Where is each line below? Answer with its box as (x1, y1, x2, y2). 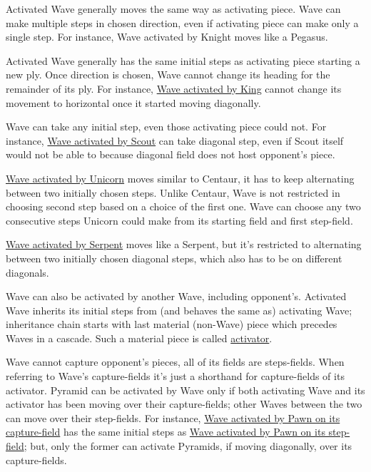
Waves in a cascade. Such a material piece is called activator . (6, 330, 273, 345)
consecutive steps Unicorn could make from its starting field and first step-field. (6, 212, 353, 227)
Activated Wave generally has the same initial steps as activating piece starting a (6, 53, 360, 68)
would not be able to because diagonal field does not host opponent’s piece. (6, 147, 335, 162)
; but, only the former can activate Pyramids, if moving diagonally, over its (24, 438, 352, 453)
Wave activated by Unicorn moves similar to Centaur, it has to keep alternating (6, 170, 355, 185)
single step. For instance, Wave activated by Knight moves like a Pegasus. (6, 29, 328, 44)
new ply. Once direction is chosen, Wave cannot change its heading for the (6, 67, 330, 82)
